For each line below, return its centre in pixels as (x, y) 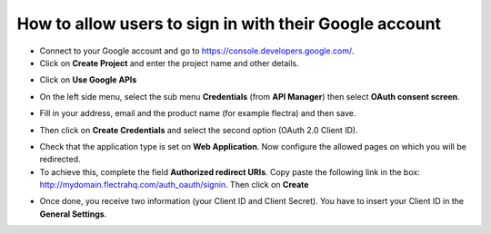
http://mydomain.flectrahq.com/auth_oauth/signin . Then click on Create (174, 185)
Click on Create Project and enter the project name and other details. (169, 63)
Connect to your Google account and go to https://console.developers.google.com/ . (197, 51)
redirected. (60, 160)
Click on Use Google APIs (88, 80)
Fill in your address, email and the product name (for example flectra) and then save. (198, 113)
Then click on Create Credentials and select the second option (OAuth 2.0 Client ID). (199, 130)
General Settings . (73, 214)
